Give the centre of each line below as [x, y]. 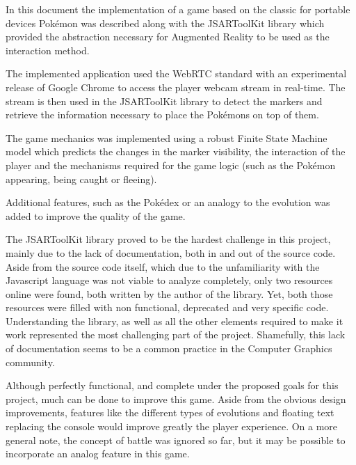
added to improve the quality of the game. [96, 215]
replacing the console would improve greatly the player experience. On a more [172, 426]
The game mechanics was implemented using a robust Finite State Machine [167, 137]
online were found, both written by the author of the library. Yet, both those [169, 293]
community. [30, 362]
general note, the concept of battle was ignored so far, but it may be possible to [176, 440]
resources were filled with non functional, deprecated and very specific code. [167, 307]
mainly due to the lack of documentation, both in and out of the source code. [171, 252]
